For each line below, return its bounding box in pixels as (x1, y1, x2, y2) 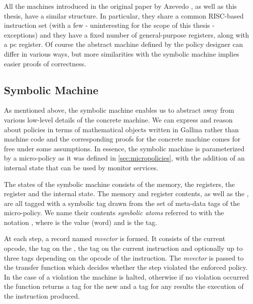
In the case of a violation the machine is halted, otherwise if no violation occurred (4, 271, 249, 282)
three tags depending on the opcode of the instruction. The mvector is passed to (4, 252, 244, 263)
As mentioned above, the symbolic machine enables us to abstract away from (4, 105, 234, 115)
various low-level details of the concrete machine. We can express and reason (4, 114, 233, 124)
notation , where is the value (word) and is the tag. (4, 217, 157, 227)
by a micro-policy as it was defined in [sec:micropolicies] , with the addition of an (4, 153, 245, 163)
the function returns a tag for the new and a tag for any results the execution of (4, 281, 244, 291)
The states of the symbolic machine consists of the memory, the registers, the (4, 179, 235, 189)
